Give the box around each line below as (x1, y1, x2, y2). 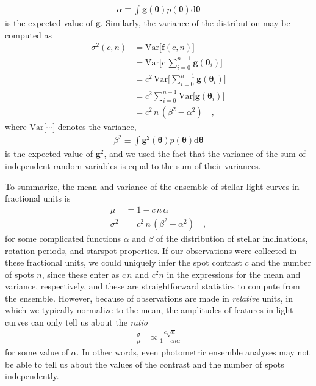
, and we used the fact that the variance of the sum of (104, 147, 306, 160)
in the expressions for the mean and (167, 268, 301, 280)
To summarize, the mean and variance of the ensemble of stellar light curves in (5, 180, 300, 192)
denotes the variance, (57, 120, 137, 133)
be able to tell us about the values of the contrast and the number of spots (5, 357, 284, 370)
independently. (5, 370, 59, 382)
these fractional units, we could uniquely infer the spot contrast (5, 256, 242, 269)
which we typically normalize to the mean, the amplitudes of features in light (5, 304, 293, 316)
